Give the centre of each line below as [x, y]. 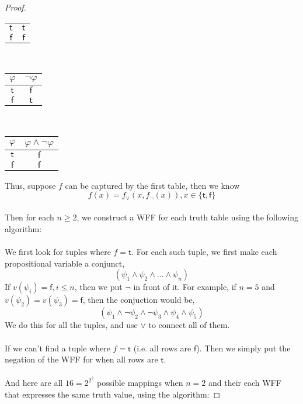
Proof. [15, 7]
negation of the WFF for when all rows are [81, 359]
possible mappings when [140, 383]
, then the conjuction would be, [139, 300]
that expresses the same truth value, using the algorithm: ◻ [113, 394]
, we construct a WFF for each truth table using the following [187, 217]
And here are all [34, 383]
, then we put [98, 287]
